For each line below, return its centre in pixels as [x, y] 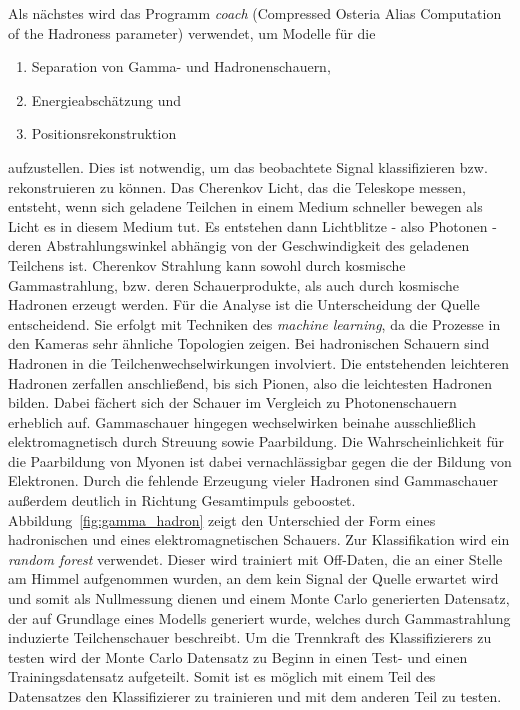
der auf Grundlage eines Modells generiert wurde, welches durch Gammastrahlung [259, 617]
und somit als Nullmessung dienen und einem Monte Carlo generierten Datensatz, [259, 598]
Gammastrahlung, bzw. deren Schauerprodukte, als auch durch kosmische [233, 284]
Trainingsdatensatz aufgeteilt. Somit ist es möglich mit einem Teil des [222, 676]
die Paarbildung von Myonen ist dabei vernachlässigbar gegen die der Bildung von [260, 460]
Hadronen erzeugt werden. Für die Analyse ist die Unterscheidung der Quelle [244, 304]
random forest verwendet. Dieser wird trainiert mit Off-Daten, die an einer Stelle [255, 558]
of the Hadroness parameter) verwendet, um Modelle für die [192, 32]
